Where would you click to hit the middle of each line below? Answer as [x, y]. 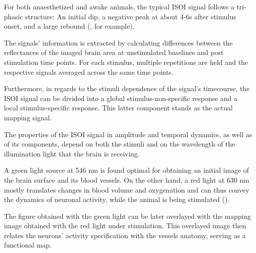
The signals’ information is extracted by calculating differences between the [118, 42]
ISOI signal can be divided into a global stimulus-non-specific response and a [121, 98]
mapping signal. [28, 117]
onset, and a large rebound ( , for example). [69, 26]
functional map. [28, 245]
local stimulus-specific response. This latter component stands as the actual [118, 108]
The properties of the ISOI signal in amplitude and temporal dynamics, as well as [128, 134]
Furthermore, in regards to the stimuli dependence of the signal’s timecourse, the [127, 88]
